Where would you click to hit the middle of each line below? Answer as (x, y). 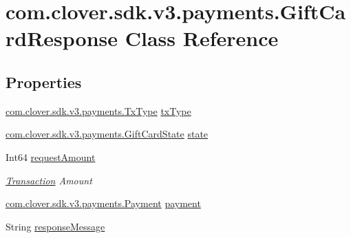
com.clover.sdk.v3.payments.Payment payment (103, 203)
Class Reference (202, 38)
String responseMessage (55, 226)
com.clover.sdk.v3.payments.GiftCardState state (107, 134)
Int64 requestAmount (51, 156)
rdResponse (62, 38)
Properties (44, 82)
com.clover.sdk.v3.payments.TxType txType (98, 110)
